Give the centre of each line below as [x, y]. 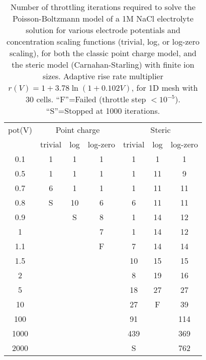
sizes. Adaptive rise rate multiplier [103, 76]
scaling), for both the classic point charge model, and [103, 53]
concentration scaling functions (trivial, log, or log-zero [103, 41]
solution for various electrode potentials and [103, 30]
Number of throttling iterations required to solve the [103, 7]
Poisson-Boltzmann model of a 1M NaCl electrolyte [103, 18]
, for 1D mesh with [165, 87]
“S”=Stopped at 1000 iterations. [103, 111]
